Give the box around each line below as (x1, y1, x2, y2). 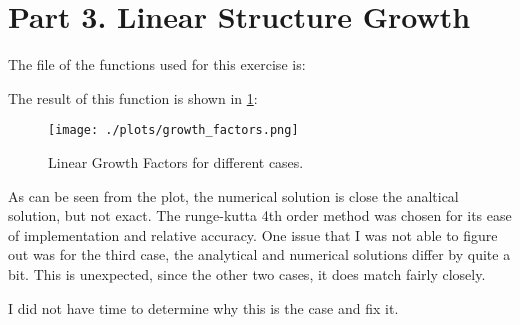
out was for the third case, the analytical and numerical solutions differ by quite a (8, 244, 511, 265)
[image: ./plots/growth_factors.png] (48, 123, 299, 138)
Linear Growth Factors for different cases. (48, 151, 304, 172)
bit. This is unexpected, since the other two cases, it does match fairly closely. (8, 263, 486, 284)
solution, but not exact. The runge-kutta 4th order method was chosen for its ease (8, 205, 512, 226)
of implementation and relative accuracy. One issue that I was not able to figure (8, 224, 498, 245)
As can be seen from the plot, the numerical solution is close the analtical (8, 185, 459, 206)
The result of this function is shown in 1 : (8, 87, 258, 108)
